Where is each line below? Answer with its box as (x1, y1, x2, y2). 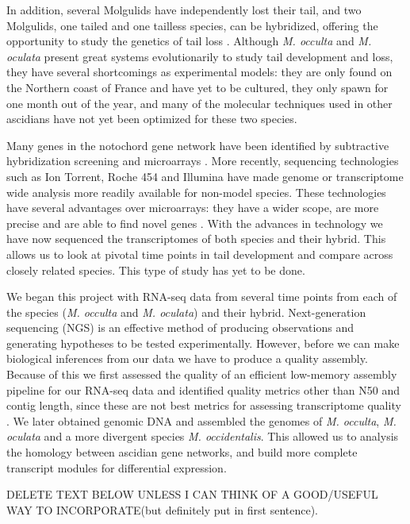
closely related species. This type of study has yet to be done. (6, 261, 305, 278)
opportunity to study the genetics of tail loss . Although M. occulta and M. (6, 33, 372, 49)
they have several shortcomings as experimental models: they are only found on (6, 64, 393, 80)
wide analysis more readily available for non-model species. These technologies (6, 183, 386, 200)
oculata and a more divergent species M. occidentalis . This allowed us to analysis (6, 428, 399, 445)
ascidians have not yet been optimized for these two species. (6, 110, 297, 127)
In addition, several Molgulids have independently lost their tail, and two (6, 2, 362, 17)
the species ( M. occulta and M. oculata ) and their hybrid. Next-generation (6, 303, 366, 320)
